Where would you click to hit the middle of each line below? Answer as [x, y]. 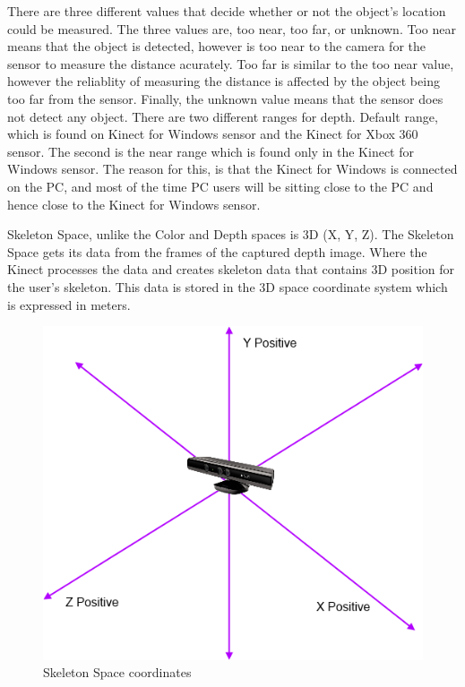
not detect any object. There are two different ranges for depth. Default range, [223, 116]
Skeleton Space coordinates [117, 672]
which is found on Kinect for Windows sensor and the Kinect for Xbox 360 [213, 134]
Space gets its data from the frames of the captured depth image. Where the [217, 251]
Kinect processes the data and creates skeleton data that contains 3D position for [231, 269]
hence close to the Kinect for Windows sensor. [134, 204]
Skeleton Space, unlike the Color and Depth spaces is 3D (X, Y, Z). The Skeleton [231, 234]
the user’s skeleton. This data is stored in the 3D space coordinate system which [228, 286]
